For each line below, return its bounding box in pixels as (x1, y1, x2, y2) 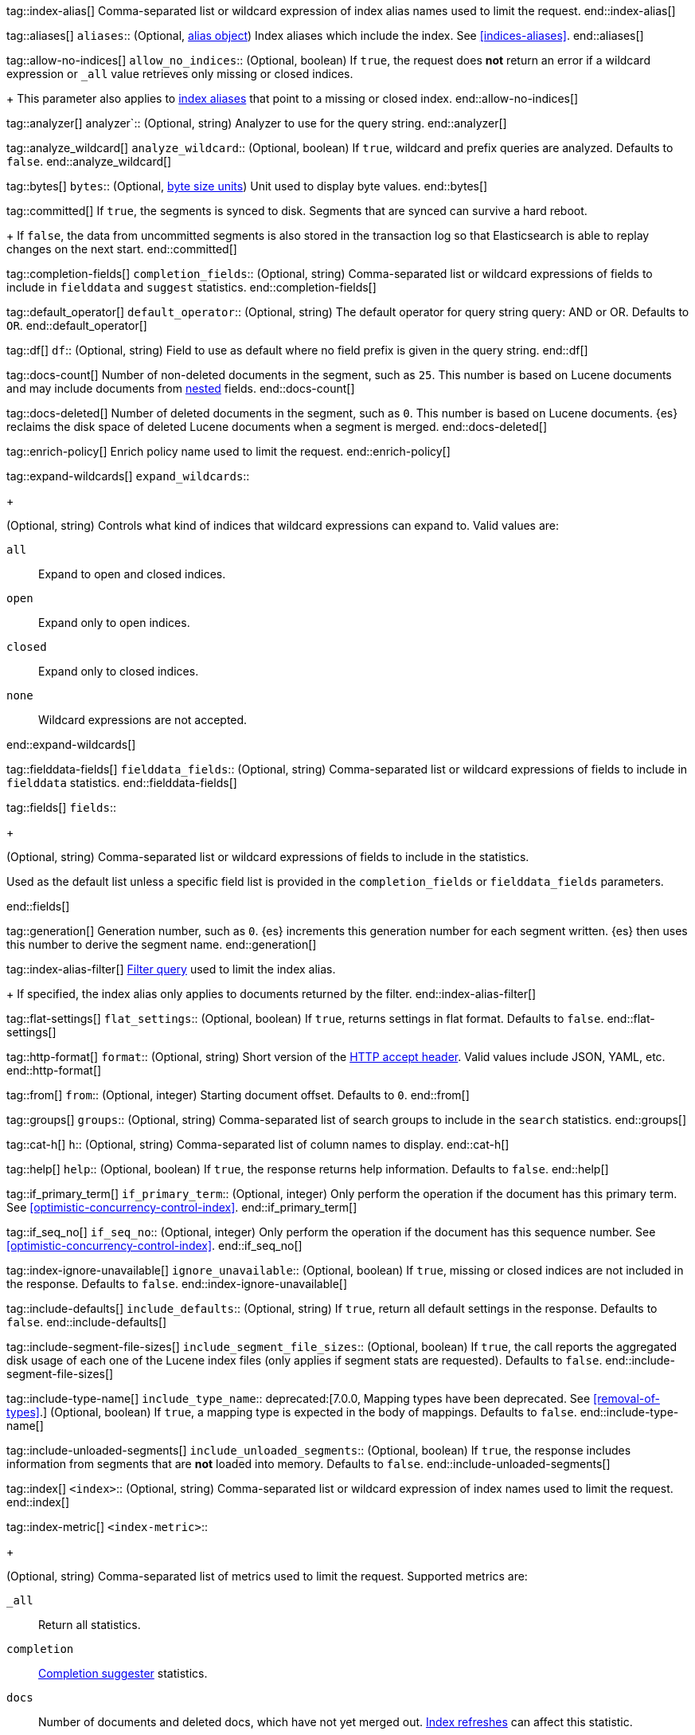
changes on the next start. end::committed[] (6, 242, 237, 256)
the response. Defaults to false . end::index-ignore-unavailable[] (6, 1277, 348, 1290)
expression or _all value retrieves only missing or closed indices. (6, 67, 353, 80)
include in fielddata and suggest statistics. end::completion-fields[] (6, 280, 377, 294)
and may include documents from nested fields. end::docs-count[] (6, 382, 355, 395)
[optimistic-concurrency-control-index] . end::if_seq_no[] (6, 1239, 303, 1252)
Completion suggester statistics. (38, 1666, 208, 1680)
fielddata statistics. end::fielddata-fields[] (6, 776, 237, 789)
